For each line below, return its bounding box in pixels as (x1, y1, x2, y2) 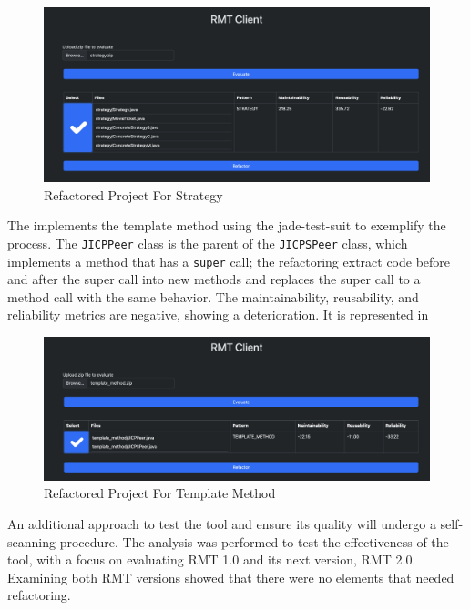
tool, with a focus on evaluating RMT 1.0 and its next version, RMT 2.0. (7, 550, 416, 569)
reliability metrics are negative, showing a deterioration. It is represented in (7, 305, 429, 324)
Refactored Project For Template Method (44, 483, 276, 503)
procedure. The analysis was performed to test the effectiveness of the (59, 532, 449, 551)
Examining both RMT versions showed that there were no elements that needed (7, 567, 455, 586)
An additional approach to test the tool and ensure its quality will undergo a (7, 513, 436, 533)
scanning (7, 532, 56, 551)
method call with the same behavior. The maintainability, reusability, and (7, 287, 419, 306)
